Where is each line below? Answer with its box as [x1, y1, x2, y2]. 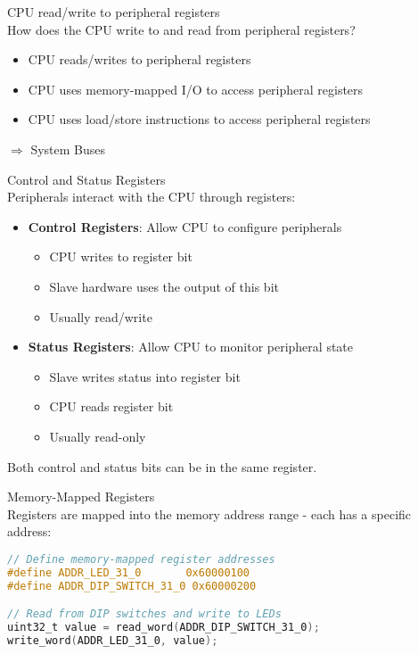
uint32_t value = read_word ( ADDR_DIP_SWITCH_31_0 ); [7, 621, 320, 634]
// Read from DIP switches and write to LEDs [7, 608, 282, 621]
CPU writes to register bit [49, 247, 193, 266]
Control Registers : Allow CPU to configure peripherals [28, 217, 342, 236]
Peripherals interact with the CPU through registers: [7, 187, 296, 206]
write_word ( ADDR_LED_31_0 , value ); [7, 633, 218, 647]
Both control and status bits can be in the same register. [7, 457, 317, 476]
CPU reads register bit [49, 397, 174, 416]
